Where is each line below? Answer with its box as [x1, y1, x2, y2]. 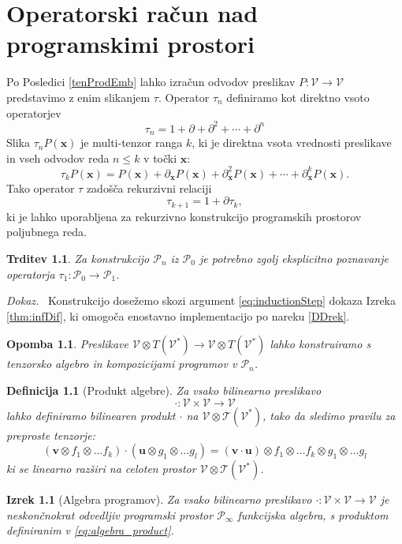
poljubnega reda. [6, 223, 87, 240]
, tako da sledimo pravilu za [262, 407, 396, 423]
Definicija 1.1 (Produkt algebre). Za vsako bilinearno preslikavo [6, 381, 322, 398]
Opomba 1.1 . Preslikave [6, 336, 128, 352]
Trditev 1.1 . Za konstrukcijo [6, 249, 150, 266]
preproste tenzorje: [6, 426, 95, 443]
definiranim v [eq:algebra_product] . [6, 522, 174, 538]
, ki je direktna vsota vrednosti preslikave [192, 134, 392, 151]
